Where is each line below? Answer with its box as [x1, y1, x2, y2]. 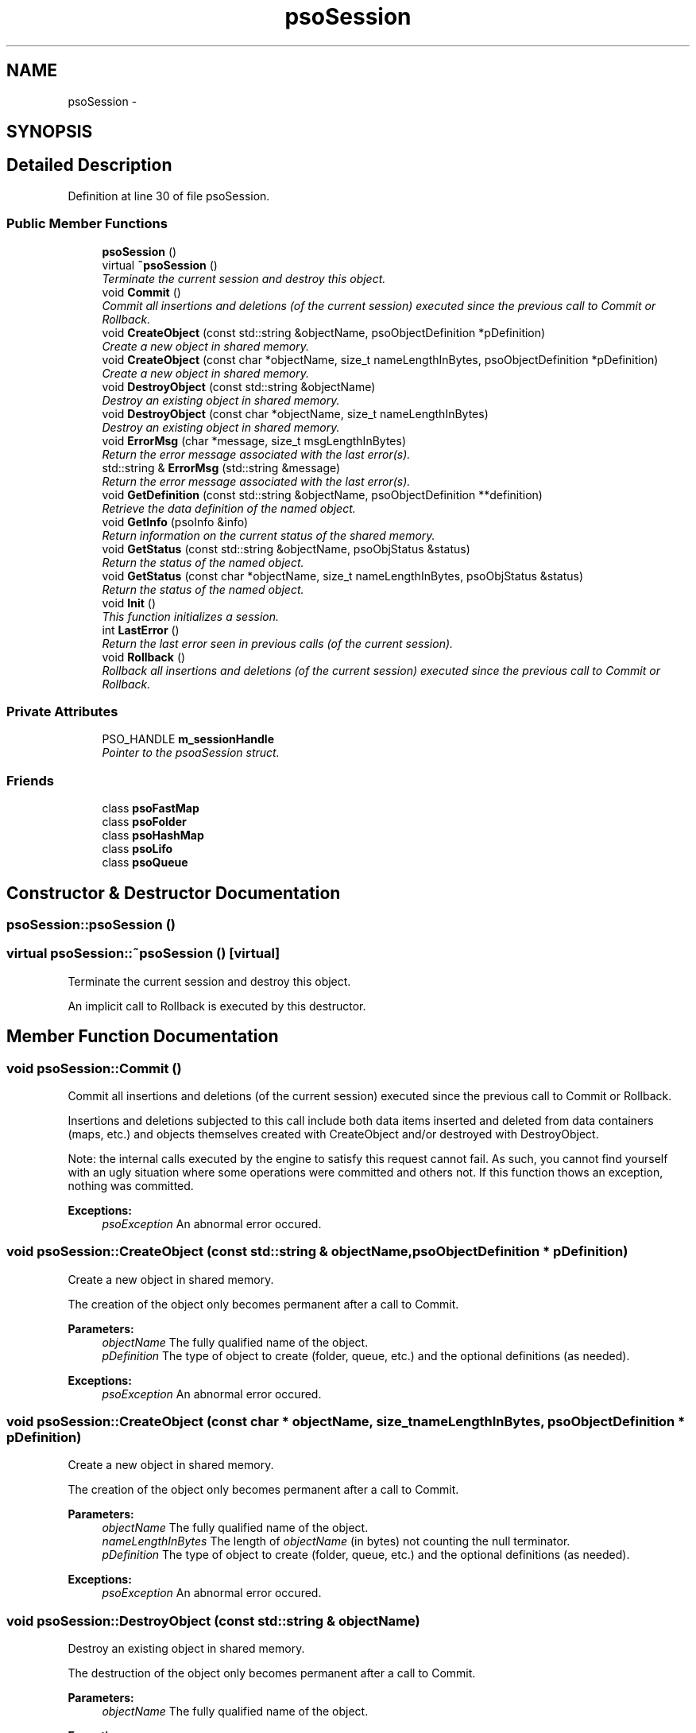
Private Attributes [6, 703, 118, 719]
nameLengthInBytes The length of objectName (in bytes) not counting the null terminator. [102, 1534, 570, 1549]
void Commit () [102, 285, 181, 299]
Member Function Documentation [6, 1026, 279, 1047]
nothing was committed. [68, 1178, 194, 1192]
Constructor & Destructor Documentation [6, 882, 341, 903]
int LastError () [102, 622, 180, 637]
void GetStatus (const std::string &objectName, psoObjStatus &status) [102, 541, 470, 556]
